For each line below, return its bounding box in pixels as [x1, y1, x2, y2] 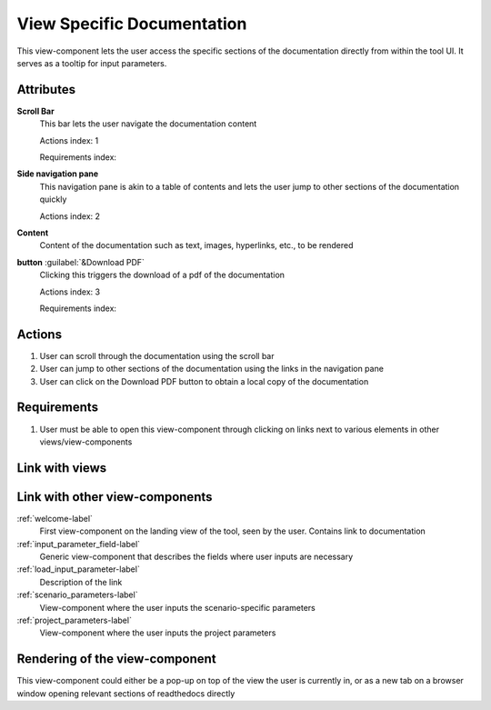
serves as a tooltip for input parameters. [16, 57, 167, 68]
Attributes [16, 82, 76, 97]
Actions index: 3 [39, 286, 100, 297]
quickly [39, 194, 67, 205]
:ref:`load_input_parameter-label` [16, 564, 140, 575]
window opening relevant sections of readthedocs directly [16, 687, 235, 699]
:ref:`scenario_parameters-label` [16, 589, 138, 600]
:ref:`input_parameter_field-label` [16, 538, 141, 549]
